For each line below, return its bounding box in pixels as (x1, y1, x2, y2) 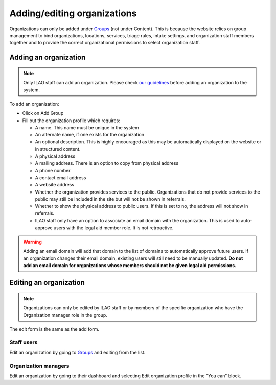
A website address (35, 182, 74, 188)
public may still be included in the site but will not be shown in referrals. (35, 196, 186, 202)
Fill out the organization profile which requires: (22, 117, 120, 124)
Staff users (9, 339, 38, 346)
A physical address (35, 153, 76, 159)
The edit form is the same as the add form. (9, 326, 100, 332)
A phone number (35, 167, 71, 174)
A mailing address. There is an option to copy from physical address (35, 160, 179, 166)
